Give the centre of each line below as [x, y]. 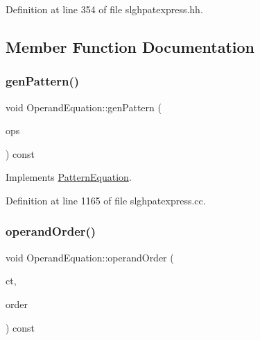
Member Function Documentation [130, 46]
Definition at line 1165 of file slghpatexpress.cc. [106, 200]
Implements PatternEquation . [69, 177]
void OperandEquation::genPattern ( [84, 107]
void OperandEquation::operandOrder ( [90, 257]
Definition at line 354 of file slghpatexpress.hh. [104, 9]
